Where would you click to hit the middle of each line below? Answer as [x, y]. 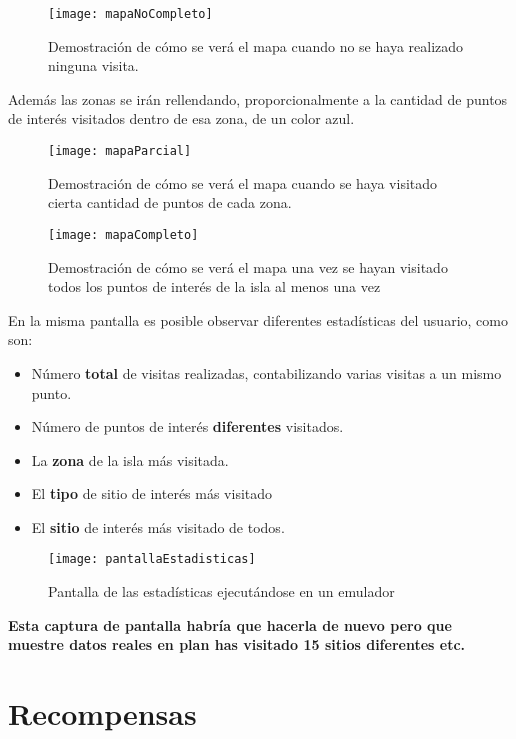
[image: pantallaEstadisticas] [152, 559]
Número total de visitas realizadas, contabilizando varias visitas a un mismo [266, 372]
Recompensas [102, 713]
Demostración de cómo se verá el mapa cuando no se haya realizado [256, 45]
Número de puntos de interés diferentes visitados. [187, 426]
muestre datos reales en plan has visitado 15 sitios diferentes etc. [237, 644]
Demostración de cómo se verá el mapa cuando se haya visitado [243, 182]
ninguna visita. [93, 65]
